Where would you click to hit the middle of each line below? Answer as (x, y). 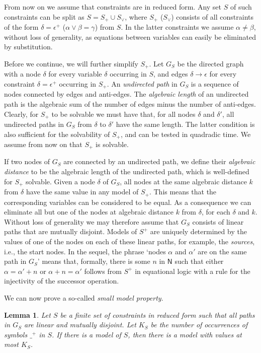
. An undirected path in (142, 83)
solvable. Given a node (60, 181)
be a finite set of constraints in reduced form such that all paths (157, 314)
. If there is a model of (86, 334)
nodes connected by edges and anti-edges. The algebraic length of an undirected (126, 94)
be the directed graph (210, 63)
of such (241, 7)
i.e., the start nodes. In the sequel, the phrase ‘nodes (85, 251)
